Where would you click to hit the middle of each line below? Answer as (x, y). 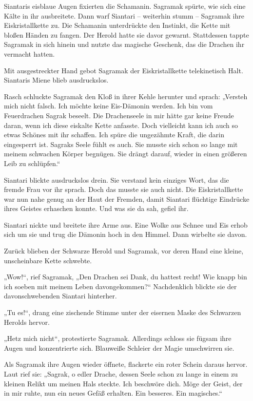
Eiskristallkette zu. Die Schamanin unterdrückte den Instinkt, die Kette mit (117, 25)
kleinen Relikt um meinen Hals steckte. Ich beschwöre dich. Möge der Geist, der (123, 383)
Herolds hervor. (27, 322)
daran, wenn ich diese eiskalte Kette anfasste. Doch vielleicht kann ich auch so (121, 125)
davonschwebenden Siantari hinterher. (60, 296)
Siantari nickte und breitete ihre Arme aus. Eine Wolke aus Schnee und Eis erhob (126, 224)
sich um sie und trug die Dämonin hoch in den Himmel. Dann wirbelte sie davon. (126, 234)
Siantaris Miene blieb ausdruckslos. (56, 80)
